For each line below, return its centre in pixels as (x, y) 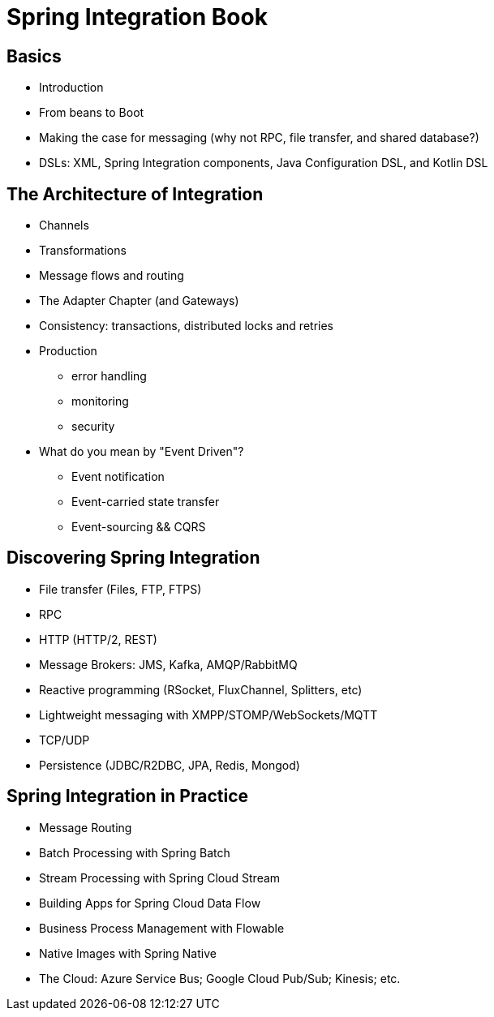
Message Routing (86, 827)
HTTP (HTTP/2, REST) (98, 639)
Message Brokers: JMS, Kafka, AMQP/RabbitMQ (168, 664)
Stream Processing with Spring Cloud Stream (160, 878)
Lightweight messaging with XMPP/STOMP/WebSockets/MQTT (208, 714)
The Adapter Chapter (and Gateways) (139, 301)
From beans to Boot (92, 113)
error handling (109, 376)
